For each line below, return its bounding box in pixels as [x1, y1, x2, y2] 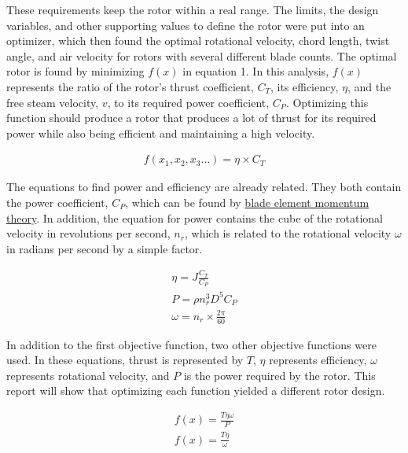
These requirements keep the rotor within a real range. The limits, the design [6, 2, 379, 17]
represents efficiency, [269, 352, 367, 368]
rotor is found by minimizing [6, 63, 145, 79]
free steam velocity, [6, 94, 99, 110]
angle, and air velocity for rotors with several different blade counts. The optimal [6, 47, 397, 64]
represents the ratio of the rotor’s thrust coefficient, [6, 78, 254, 94]
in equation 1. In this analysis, [182, 63, 329, 79]
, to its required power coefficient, [107, 94, 270, 110]
